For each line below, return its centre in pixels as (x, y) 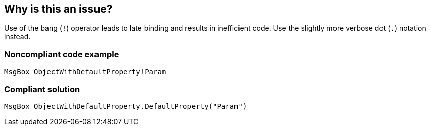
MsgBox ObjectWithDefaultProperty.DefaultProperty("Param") (126, 106)
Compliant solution (42, 89)
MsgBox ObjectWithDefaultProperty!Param (85, 72)
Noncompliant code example (62, 54)
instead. (17, 37)
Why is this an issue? (58, 9)
